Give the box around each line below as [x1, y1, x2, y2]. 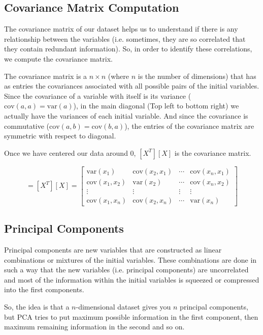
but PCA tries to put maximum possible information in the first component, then [4, 311, 258, 322]
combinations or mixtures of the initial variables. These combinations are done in [4, 254, 257, 265]
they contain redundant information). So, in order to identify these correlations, [4, 43, 252, 54]
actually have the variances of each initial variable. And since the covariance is [4, 110, 248, 121]
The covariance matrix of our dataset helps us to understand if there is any [4, 23, 238, 34]
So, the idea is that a [4, 301, 70, 312]
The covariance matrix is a [4, 70, 87, 81]
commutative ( [4, 120, 50, 131]
